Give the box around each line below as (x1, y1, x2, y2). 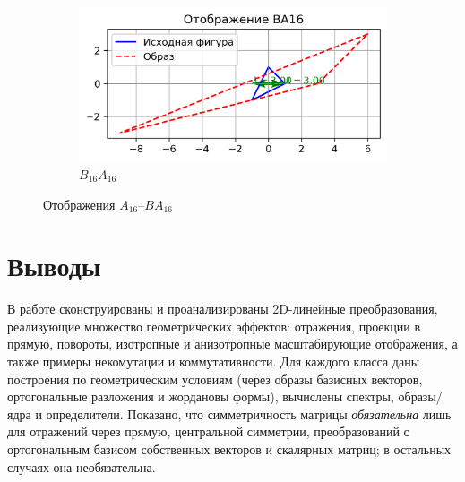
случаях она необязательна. (7, 457, 156, 476)
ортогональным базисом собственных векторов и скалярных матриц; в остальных (7, 439, 452, 458)
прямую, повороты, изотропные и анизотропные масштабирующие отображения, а (7, 334, 458, 353)
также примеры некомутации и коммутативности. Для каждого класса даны (7, 352, 420, 371)
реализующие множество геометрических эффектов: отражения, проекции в (7, 316, 421, 335)
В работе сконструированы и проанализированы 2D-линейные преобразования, (7, 299, 438, 318)
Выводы (7, 247, 101, 284)
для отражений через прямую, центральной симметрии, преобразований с (7, 422, 409, 441)
